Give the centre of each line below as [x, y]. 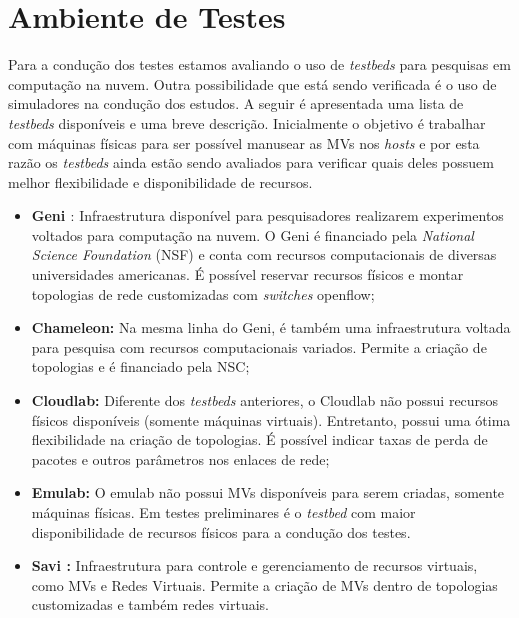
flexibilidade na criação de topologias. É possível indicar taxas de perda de [259, 439]
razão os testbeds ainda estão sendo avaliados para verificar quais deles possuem [251, 162]
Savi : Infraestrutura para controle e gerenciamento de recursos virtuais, [254, 565]
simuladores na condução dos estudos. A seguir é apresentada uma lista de [236, 103]
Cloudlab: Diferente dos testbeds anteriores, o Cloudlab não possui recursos [265, 400]
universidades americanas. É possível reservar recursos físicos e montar [247, 274]
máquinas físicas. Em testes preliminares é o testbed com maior [223, 512]
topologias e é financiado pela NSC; [140, 366]
